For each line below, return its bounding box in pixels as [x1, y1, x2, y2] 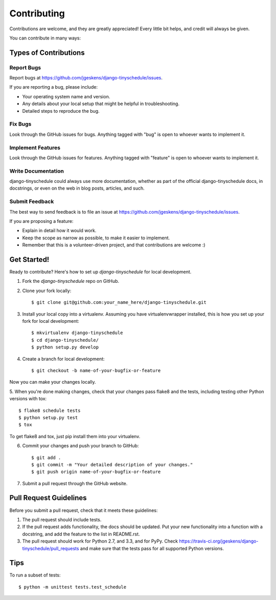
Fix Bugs [9, 120, 32, 128]
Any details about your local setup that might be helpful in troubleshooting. [22, 100, 180, 107]
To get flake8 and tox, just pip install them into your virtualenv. [9, 433, 141, 439]
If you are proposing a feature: [9, 218, 74, 224]
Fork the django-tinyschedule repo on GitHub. [22, 278, 120, 284]
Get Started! [9, 255, 50, 264]
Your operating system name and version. [22, 93, 110, 99]
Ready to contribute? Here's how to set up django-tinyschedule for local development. [9, 269, 192, 275]
